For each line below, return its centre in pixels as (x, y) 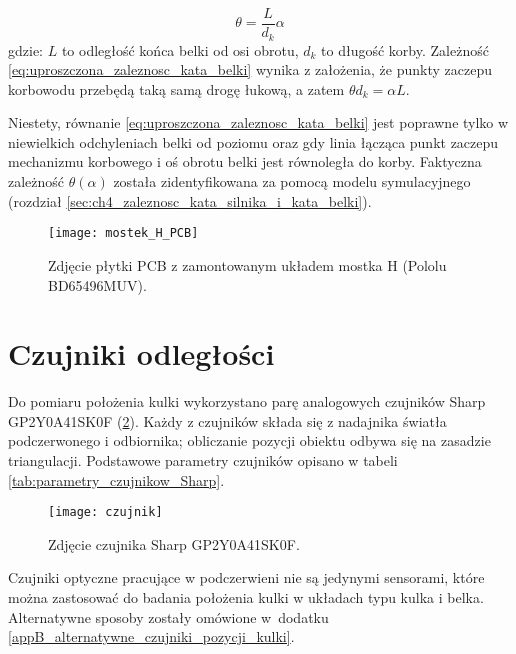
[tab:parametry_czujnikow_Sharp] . (116, 479)
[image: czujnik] (105, 512)
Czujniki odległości (141, 353)
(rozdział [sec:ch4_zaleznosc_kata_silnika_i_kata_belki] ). (190, 200)
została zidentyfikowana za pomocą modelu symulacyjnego (292, 181)
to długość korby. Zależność (405, 49)
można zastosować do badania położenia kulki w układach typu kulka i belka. (246, 597)
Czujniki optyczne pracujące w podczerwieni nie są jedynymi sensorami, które (246, 577)
